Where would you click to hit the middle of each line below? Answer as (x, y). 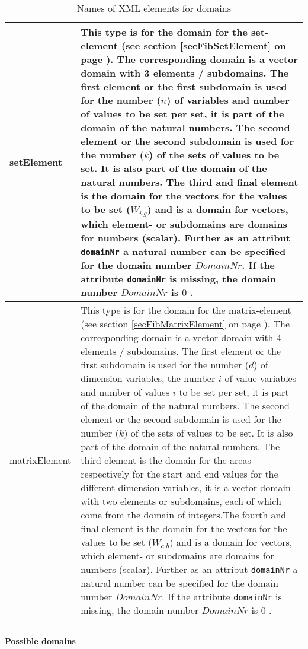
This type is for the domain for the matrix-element (186, 310)
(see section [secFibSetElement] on (204, 45)
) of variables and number (228, 100)
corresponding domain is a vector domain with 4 (181, 337)
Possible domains (40, 640)
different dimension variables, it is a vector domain (186, 487)
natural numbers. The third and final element (190, 182)
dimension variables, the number (148, 378)
